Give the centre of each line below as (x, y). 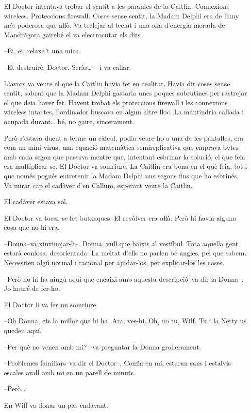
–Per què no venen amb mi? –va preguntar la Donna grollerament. (102, 346)
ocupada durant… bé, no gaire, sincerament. (69, 121)
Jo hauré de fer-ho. (32, 288)
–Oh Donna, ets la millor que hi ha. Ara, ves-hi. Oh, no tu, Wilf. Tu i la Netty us (125, 321)
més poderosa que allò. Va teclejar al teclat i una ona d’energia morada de (115, 25)
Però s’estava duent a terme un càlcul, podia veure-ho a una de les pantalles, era (124, 137)
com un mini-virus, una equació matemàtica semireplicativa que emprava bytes (121, 147)
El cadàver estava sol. (36, 201)
